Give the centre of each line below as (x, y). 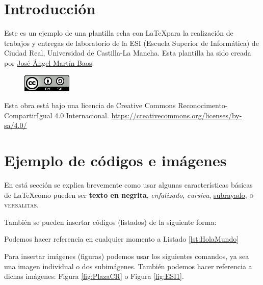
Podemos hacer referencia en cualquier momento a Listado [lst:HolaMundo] (122, 239)
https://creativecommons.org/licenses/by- (177, 115)
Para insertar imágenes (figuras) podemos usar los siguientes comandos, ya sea (127, 256)
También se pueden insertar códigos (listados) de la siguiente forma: (110, 222)
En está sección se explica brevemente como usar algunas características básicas (128, 185)
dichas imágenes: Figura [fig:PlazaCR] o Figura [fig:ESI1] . (94, 276)
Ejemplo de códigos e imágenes (115, 160)
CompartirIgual (28, 115)
